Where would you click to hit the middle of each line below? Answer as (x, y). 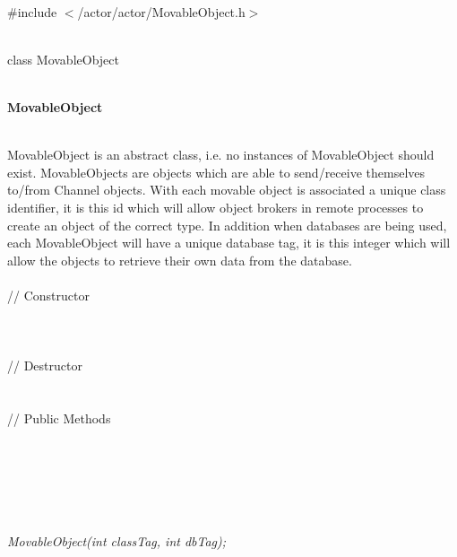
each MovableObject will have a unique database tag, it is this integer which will (229, 243)
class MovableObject (63, 59)
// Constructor (48, 295)
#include (32, 11)
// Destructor (45, 366)
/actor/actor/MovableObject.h (161, 11)
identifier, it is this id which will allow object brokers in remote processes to (216, 207)
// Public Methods (59, 418)
